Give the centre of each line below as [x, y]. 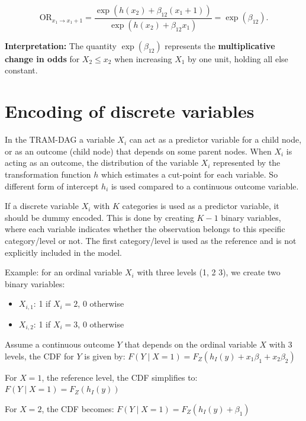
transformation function [48, 174]
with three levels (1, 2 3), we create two [209, 272]
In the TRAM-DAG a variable [60, 139]
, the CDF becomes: [78, 409]
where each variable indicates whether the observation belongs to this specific [145, 229]
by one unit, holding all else [238, 58]
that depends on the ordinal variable [191, 344]
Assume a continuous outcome [59, 344]
